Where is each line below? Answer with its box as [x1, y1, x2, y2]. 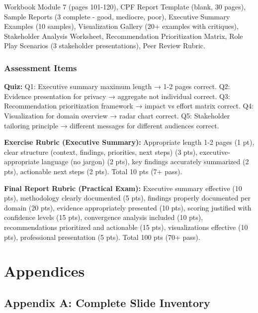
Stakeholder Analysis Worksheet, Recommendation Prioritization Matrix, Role [4, 30, 243, 41]
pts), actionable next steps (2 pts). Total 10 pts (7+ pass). [4, 166, 182, 176]
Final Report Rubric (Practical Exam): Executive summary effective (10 [4, 183, 242, 193]
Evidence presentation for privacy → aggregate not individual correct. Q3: [4, 91, 230, 101]
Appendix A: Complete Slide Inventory [4, 295, 210, 310]
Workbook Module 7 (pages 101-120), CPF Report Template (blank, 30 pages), [4, 1, 246, 11]
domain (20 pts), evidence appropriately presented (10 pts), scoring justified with [4, 202, 252, 212]
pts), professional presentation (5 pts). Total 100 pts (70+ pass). [4, 231, 200, 242]
